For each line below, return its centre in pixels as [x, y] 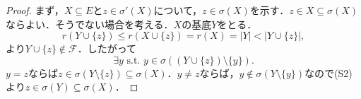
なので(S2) [329, 72]
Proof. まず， [35, 10]
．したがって [107, 48]
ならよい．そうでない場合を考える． [90, 24]
